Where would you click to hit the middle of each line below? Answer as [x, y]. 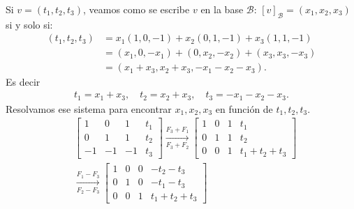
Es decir [23, 82]
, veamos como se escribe [136, 9]
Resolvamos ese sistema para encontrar [89, 108]
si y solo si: [29, 24]
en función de [244, 108]
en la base [222, 9]
